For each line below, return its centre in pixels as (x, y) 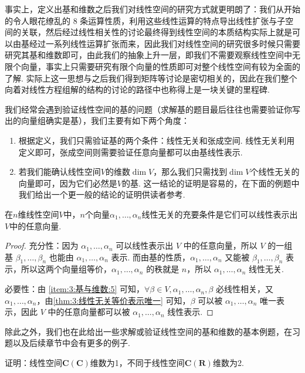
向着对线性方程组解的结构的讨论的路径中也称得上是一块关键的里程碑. (137, 89)
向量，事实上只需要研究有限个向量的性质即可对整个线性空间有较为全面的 (160, 66)
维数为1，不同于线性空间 (137, 363)
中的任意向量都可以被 (89, 312)
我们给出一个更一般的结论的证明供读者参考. (102, 194)
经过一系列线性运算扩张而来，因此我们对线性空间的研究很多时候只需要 (165, 43)
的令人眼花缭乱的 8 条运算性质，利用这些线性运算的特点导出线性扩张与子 (145, 20)
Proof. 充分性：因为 (42, 245)
